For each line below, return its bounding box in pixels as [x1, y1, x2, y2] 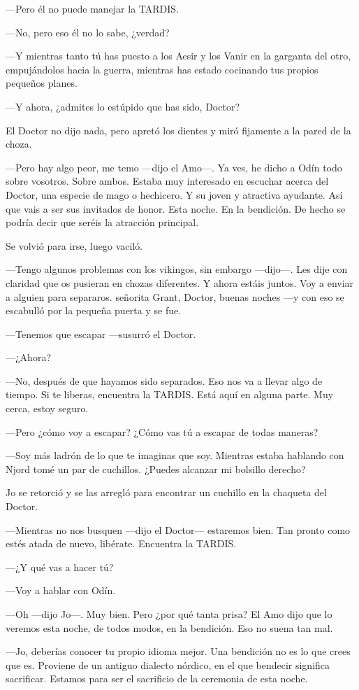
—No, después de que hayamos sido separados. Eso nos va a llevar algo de [6, 373, 323, 388]
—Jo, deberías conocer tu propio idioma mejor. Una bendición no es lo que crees [6, 644, 351, 659]
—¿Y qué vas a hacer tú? [6, 559, 114, 574]
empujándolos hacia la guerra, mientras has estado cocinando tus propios [6, 62, 318, 76]
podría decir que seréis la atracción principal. [6, 215, 199, 230]
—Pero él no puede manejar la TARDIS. [6, 1, 179, 15]
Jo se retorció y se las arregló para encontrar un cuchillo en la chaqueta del [6, 485, 327, 500]
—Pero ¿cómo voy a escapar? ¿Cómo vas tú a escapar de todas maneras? [6, 424, 318, 439]
